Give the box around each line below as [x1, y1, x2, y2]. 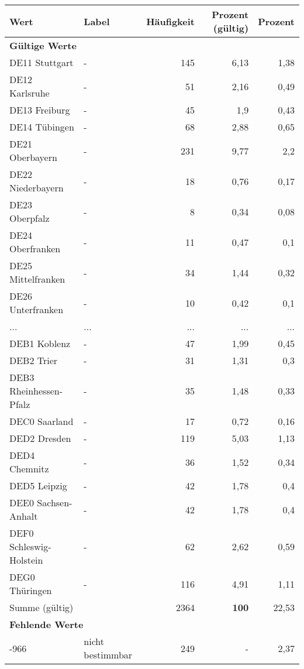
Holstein [9, 553, 43, 567]
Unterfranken [9, 303, 64, 316]
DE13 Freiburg [9, 103, 70, 116]
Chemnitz [9, 462, 49, 475]
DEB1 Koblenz [9, 337, 71, 350]
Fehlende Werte [9, 617, 84, 631]
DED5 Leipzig [9, 479, 67, 492]
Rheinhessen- [9, 384, 63, 397]
